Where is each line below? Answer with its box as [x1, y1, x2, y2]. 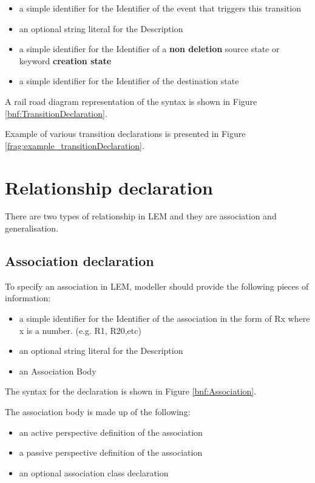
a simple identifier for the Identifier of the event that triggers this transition [19, 2, 301, 14]
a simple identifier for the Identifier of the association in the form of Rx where [19, 312, 310, 325]
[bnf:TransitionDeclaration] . [5, 107, 107, 119]
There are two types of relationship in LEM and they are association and [5, 210, 277, 222]
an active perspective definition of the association [19, 425, 203, 438]
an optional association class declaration [19, 466, 169, 479]
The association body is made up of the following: [5, 405, 191, 418]
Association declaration [5, 251, 154, 270]
